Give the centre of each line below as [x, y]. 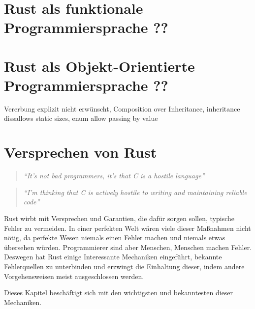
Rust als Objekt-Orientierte [99, 66]
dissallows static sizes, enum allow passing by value [81, 118]
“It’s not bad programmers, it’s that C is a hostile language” [114, 176]
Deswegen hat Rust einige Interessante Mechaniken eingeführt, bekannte [113, 257]
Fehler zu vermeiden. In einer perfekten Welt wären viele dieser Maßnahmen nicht [127, 228]
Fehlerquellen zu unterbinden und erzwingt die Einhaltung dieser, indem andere [124, 266]
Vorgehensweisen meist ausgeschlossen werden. [74, 276]
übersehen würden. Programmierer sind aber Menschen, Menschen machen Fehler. [128, 247]
